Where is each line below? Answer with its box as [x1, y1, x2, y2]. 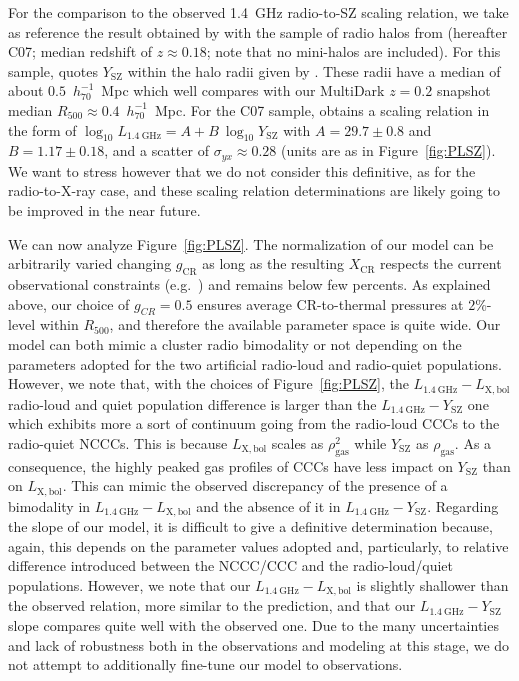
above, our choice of [8, 293, 130, 314]
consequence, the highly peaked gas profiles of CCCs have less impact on [8, 455, 453, 476]
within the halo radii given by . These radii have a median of [127, 60, 501, 81]
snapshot [436, 80, 491, 101]
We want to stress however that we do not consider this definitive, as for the [8, 160, 476, 181]
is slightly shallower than [356, 574, 509, 595]
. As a [454, 432, 492, 453]
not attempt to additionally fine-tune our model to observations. [8, 654, 403, 675]
